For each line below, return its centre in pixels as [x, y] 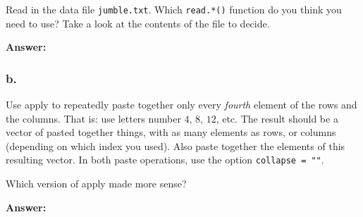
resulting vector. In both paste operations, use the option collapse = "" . [165, 160]
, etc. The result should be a [277, 118]
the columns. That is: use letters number [93, 118]
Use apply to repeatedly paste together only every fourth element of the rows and [181, 105]
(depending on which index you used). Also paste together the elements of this [176, 145]
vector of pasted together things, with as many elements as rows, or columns [171, 132]
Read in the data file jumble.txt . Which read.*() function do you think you [174, 9]
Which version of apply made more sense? [96, 184]
